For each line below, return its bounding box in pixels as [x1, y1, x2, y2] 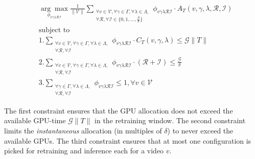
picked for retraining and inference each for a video [4, 145, 164, 156]
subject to [38, 26, 70, 34]
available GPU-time [4, 115, 66, 126]
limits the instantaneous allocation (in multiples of [4, 125, 162, 136]
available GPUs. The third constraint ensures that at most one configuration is [4, 135, 251, 146]
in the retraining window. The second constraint [95, 115, 246, 126]
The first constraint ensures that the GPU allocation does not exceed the [4, 105, 233, 116]
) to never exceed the [167, 125, 234, 136]
